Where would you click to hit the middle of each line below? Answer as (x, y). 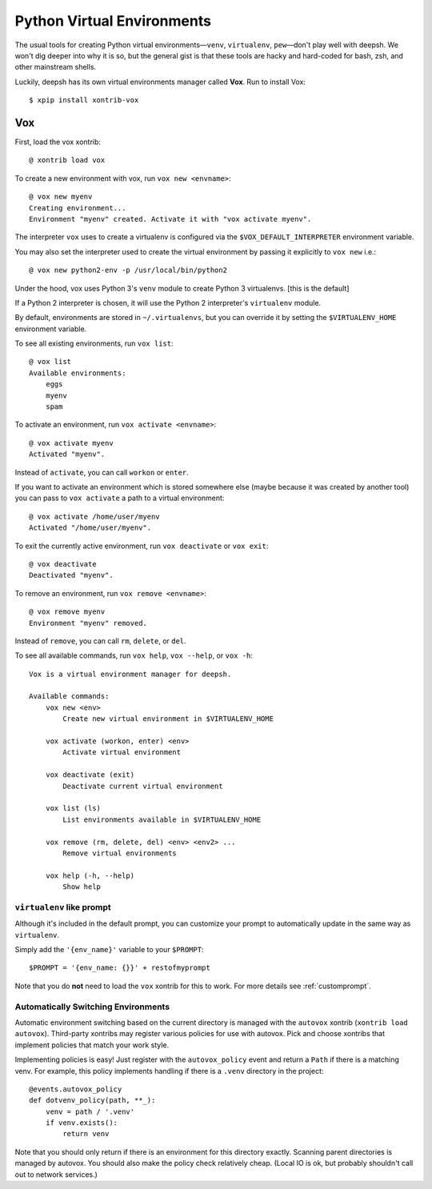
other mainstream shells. (55, 67)
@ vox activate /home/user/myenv (94, 516)
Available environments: (78, 373)
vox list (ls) (73, 809)
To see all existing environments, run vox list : (94, 343)
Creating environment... (78, 208)
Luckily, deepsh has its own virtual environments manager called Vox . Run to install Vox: (160, 82)
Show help (82, 887)
